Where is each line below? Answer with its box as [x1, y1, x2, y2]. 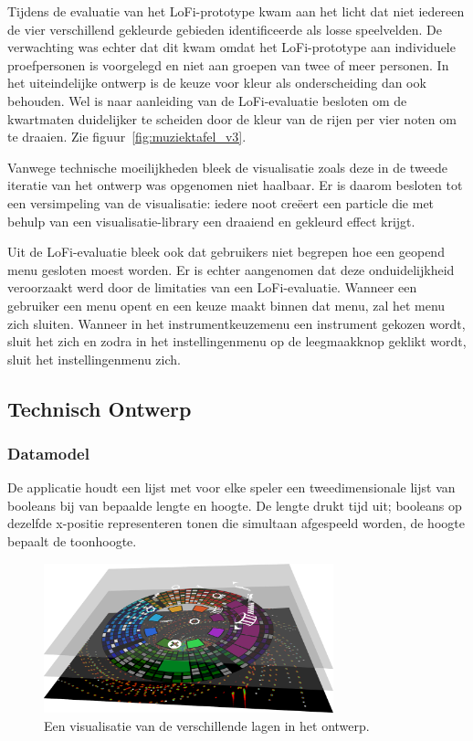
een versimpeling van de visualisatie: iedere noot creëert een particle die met [7, 193, 435, 212]
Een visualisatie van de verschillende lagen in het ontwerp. [44, 715, 370, 735]
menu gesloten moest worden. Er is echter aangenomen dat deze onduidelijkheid [7, 259, 455, 279]
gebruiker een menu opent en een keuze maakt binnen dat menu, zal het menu [7, 295, 446, 314]
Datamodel [7, 441, 89, 464]
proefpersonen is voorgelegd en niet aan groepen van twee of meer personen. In [7, 55, 449, 74]
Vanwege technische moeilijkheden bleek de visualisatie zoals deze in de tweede [7, 157, 448, 176]
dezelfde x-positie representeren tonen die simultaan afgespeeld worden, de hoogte [7, 513, 465, 533]
